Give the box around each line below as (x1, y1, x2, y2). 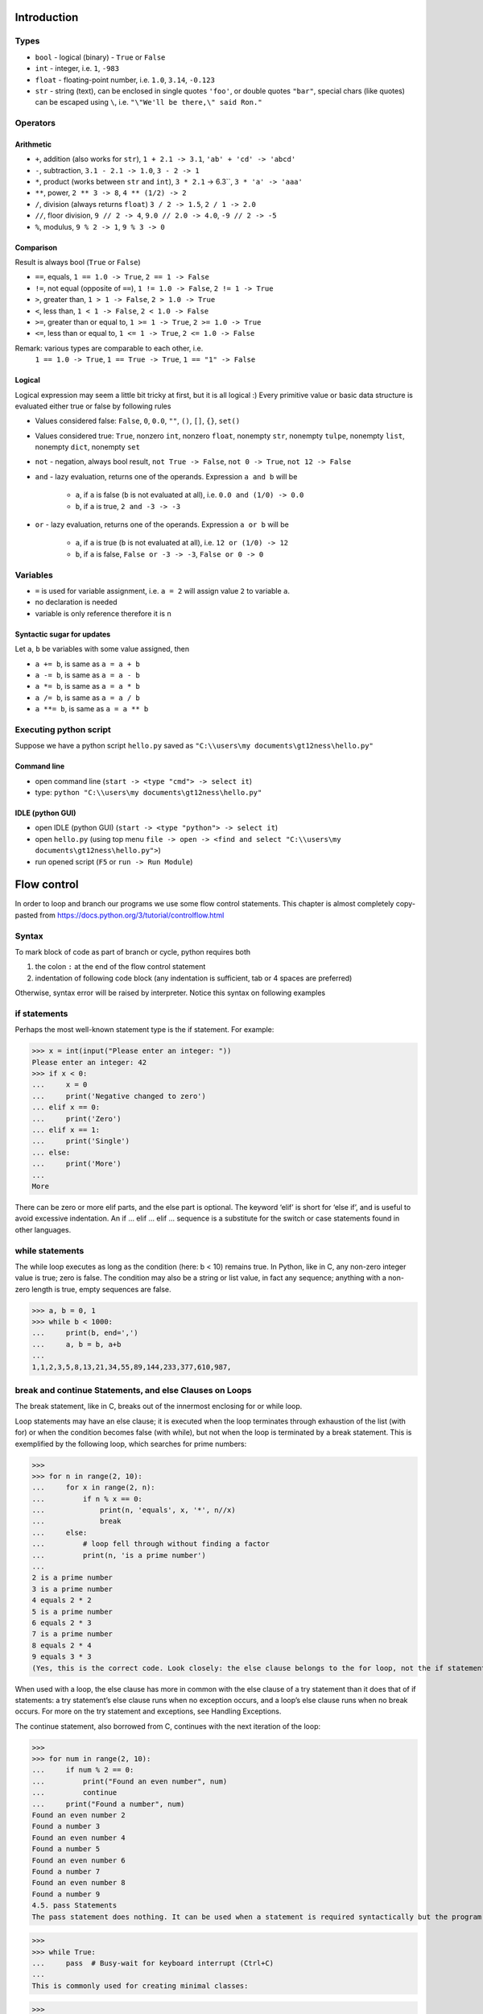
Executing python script (14, 723, 112, 735)
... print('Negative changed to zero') (31, 1092, 207, 1100)
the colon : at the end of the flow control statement (35, 962, 206, 972)
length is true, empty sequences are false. (31, 1284, 172, 1294)
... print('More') (31, 1159, 122, 1168)
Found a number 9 (31, 1889, 101, 1899)
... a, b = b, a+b (31, 1340, 122, 1349)
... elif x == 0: (31, 1103, 101, 1112)
